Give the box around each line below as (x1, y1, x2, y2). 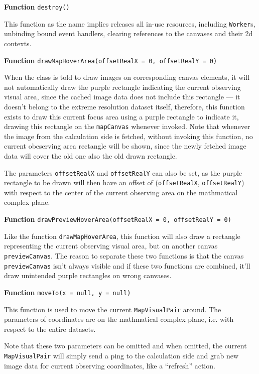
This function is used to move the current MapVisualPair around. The (4, 304, 221, 314)
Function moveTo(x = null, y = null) (4, 287, 131, 297)
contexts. (4, 38, 32, 48)
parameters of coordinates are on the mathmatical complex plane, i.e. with (4, 314, 234, 324)
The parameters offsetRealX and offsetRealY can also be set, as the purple (4, 167, 242, 178)
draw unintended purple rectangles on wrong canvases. (4, 270, 172, 281)
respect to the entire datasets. (4, 323, 96, 334)
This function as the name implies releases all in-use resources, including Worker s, (4, 18, 255, 29)
